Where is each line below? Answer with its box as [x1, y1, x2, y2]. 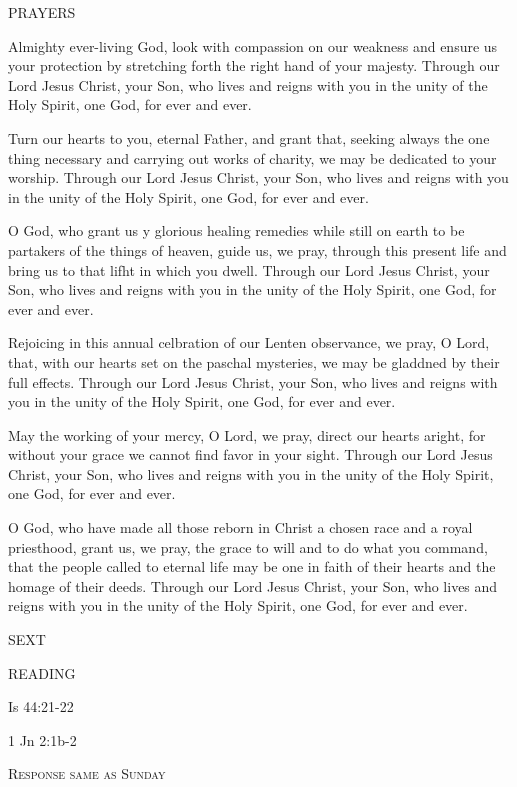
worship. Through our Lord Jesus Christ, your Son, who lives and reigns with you [8, 167, 509, 188]
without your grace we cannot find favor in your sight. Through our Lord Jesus [8, 444, 493, 465]
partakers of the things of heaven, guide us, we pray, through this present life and [8, 239, 507, 260]
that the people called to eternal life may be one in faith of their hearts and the [8, 556, 496, 577]
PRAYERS [8, 2, 76, 22]
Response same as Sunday [8, 763, 166, 784]
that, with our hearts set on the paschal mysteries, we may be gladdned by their [8, 351, 500, 372]
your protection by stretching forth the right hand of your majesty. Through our [8, 55, 500, 76]
